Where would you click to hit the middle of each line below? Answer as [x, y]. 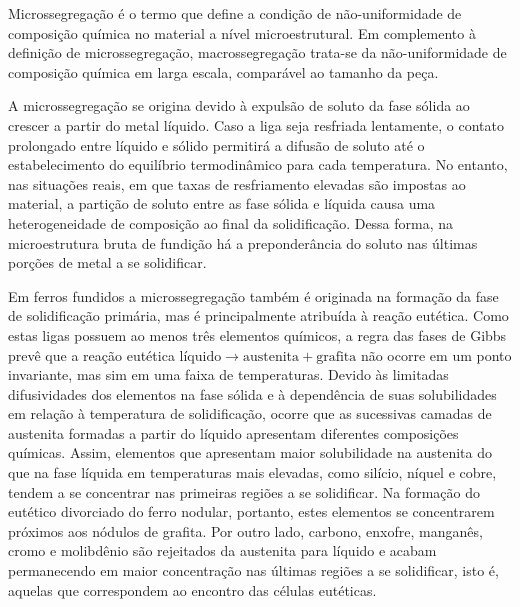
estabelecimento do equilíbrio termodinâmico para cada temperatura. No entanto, [258, 164]
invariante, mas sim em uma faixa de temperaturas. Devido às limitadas [228, 374]
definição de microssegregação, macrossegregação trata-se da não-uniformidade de [257, 52]
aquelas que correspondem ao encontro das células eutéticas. [192, 589]
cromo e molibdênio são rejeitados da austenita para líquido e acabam [222, 550]
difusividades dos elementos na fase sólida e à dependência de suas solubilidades [252, 393]
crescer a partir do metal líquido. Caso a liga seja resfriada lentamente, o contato [256, 124]
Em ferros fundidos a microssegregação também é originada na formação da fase [253, 295]
